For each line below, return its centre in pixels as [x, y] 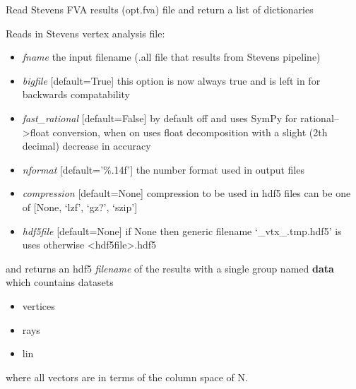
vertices [38, 305]
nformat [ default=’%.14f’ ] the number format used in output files [163, 169]
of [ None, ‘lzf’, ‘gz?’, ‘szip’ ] [80, 207]
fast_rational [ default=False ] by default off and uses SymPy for [160, 118]
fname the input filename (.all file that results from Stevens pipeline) [171, 57]
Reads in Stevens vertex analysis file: [85, 33]
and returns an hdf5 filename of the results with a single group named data [170, 268]
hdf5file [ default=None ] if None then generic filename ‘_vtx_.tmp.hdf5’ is [182, 231]
